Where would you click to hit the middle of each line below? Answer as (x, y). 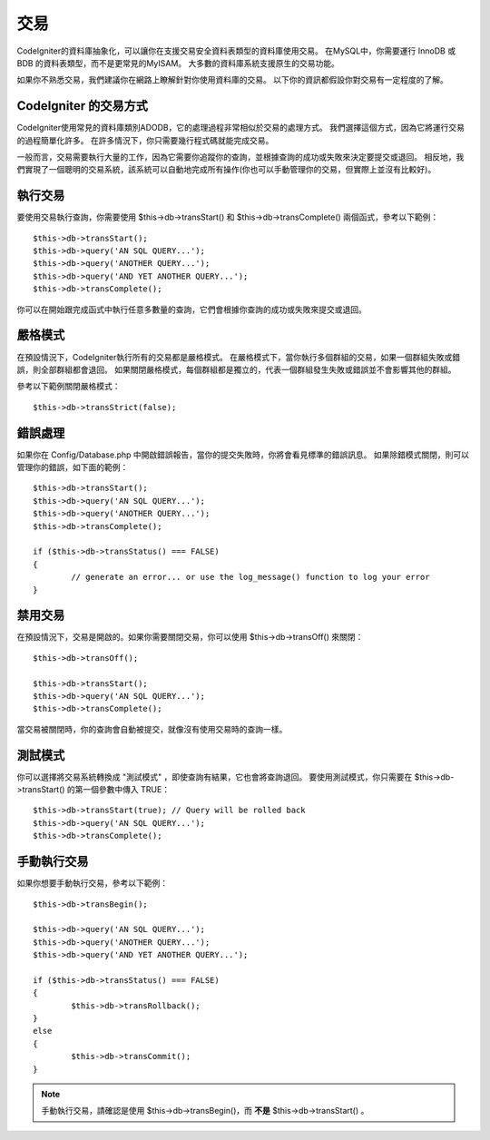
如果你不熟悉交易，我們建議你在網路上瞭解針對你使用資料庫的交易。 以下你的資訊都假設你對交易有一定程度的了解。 (232, 80)
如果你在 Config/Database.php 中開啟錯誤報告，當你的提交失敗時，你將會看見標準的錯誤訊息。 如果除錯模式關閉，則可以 (243, 455)
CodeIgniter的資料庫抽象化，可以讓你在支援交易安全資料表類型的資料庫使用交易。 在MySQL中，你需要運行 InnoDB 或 (236, 51)
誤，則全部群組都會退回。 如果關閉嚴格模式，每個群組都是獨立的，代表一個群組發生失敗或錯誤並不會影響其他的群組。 (236, 369)
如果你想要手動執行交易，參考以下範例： (92, 883)
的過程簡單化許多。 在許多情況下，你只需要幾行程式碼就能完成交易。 (145, 140)
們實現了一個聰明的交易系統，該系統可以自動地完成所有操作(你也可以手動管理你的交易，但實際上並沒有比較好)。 (226, 170)
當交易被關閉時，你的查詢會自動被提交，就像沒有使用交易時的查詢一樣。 (152, 729)
